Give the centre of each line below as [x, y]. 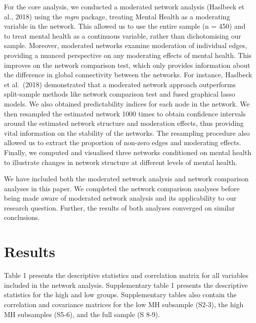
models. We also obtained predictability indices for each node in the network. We [127, 103]
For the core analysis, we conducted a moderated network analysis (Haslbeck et [124, 6]
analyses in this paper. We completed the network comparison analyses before [122, 188]
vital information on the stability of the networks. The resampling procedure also [127, 133]
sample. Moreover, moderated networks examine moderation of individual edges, [126, 45]
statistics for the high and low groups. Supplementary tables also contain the [120, 295]
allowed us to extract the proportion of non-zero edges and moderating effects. [123, 142]
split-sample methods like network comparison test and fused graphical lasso [120, 94]
